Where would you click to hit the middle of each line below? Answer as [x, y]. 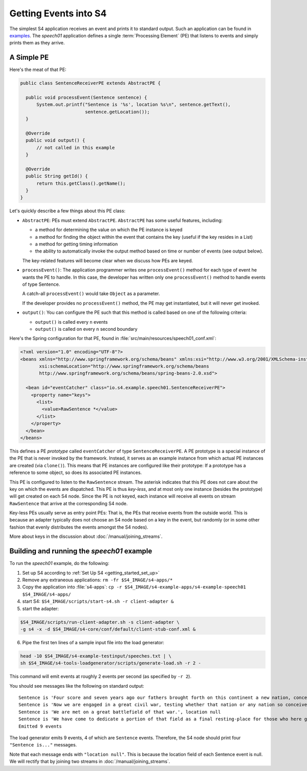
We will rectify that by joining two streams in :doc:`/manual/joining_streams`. [90, 761]
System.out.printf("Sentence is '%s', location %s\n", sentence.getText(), [134, 105]
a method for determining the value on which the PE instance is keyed [109, 230]
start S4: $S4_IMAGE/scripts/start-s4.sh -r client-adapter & [98, 601]
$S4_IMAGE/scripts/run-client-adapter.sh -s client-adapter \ [100, 622]
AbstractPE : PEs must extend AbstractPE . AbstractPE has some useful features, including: [122, 220]
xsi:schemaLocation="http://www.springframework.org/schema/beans [124, 366]
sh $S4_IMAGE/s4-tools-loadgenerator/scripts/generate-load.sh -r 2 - [111, 663]
